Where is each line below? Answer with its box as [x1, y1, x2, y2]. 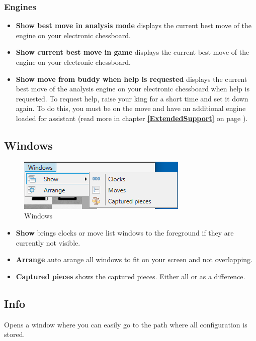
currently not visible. [16, 237, 80, 248]
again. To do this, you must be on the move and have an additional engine [16, 103, 246, 113]
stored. [4, 329, 25, 339]
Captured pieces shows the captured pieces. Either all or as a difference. [16, 271, 245, 281]
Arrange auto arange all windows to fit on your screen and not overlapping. [16, 254, 252, 265]
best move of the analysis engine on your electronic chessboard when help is [16, 83, 249, 94]
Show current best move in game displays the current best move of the [16, 47, 249, 57]
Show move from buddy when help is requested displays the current [16, 73, 247, 84]
